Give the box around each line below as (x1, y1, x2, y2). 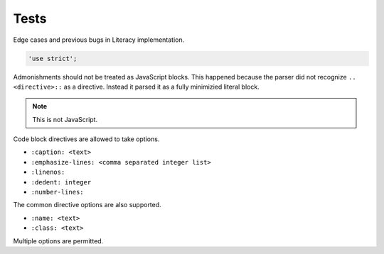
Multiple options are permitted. (13, 236, 104, 245)
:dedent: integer (31, 178, 92, 186)
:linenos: (31, 168, 65, 177)
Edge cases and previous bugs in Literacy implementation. (13, 35, 185, 44)
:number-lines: (31, 188, 85, 197)
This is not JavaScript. (32, 115, 98, 123)
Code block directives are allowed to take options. (13, 135, 160, 143)
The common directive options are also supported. (13, 201, 161, 209)
